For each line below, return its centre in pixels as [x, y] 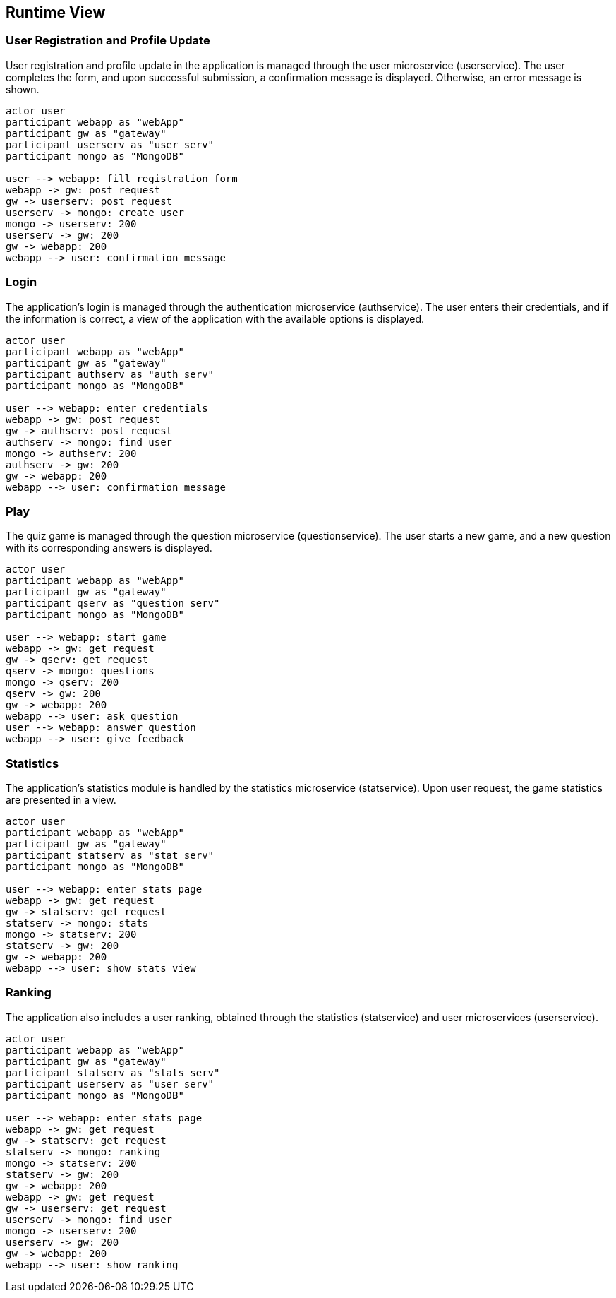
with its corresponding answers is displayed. [109, 548]
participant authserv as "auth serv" [110, 374]
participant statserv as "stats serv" [113, 1072]
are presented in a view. [61, 800]
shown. [23, 89]
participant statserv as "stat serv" [110, 856]
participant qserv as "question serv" [113, 603]
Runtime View [56, 12]
